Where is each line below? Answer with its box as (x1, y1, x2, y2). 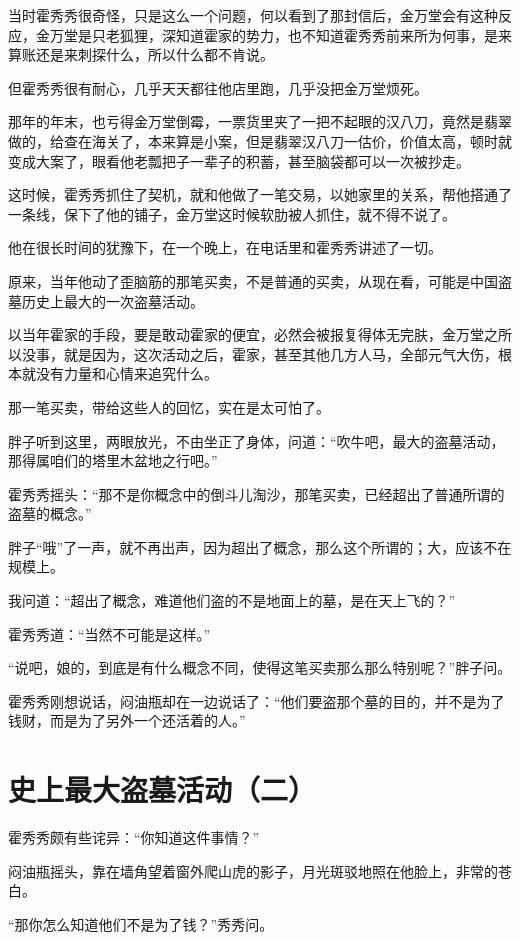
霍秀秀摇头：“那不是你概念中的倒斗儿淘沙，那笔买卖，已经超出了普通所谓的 (8, 483, 505, 504)
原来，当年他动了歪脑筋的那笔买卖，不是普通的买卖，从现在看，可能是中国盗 (8, 270, 512, 291)
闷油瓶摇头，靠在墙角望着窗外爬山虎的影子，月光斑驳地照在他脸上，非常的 (8, 860, 498, 881)
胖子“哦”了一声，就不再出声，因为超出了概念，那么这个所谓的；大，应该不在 (8, 536, 512, 557)
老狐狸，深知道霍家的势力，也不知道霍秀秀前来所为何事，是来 (105, 24, 512, 45)
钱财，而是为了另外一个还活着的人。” (8, 710, 246, 731)
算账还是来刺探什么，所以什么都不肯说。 (8, 44, 274, 65)
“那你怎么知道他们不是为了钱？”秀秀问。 (8, 913, 274, 934)
